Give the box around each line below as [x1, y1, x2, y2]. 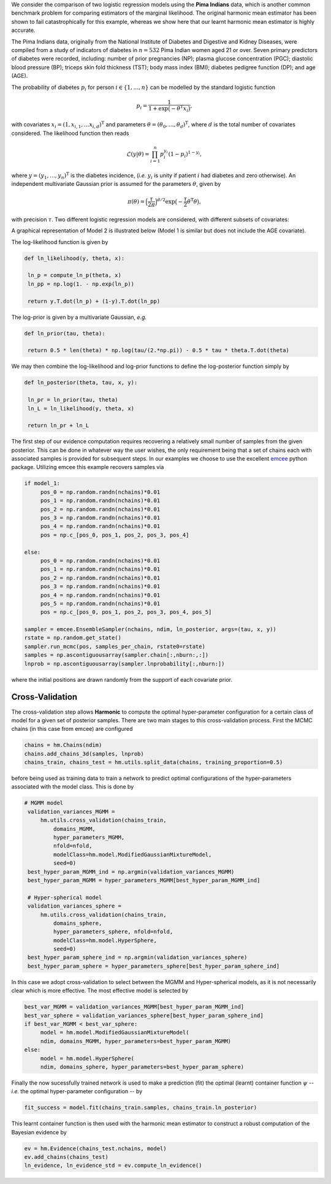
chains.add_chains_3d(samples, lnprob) [24, 750, 144, 757]
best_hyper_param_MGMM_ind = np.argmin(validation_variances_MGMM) [28, 868, 235, 875]
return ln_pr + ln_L [28, 422, 89, 429]
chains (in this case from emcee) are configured [11, 725, 133, 733]
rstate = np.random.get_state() [24, 635, 122, 641]
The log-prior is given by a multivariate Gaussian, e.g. [11, 313, 147, 321]
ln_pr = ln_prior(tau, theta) [28, 396, 119, 403]
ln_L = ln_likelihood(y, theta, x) [28, 405, 135, 412]
